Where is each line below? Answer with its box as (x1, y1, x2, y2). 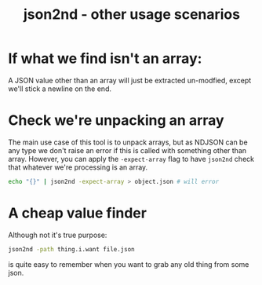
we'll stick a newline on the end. (8, 84, 112, 93)
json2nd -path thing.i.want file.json (8, 245, 135, 253)
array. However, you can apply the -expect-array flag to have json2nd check (8, 154, 255, 163)
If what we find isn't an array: (8, 49, 202, 68)
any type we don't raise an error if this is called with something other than (8, 145, 247, 155)
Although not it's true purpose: (8, 230, 107, 239)
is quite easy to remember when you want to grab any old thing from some (8, 259, 249, 269)
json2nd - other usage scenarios (23, 5, 241, 24)
